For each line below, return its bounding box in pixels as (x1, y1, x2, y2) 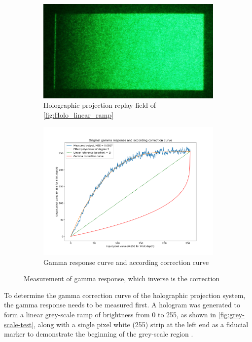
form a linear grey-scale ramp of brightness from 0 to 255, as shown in (4, 309, 216, 319)
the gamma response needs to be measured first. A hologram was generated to (4, 299, 240, 310)
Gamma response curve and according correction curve (43, 256, 209, 267)
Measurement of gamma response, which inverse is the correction (24, 273, 220, 284)
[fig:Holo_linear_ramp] (43, 110, 114, 120)
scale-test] (4, 319, 34, 329)
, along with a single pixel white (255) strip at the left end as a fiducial (34, 319, 249, 329)
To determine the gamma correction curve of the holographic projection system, (4, 290, 246, 300)
